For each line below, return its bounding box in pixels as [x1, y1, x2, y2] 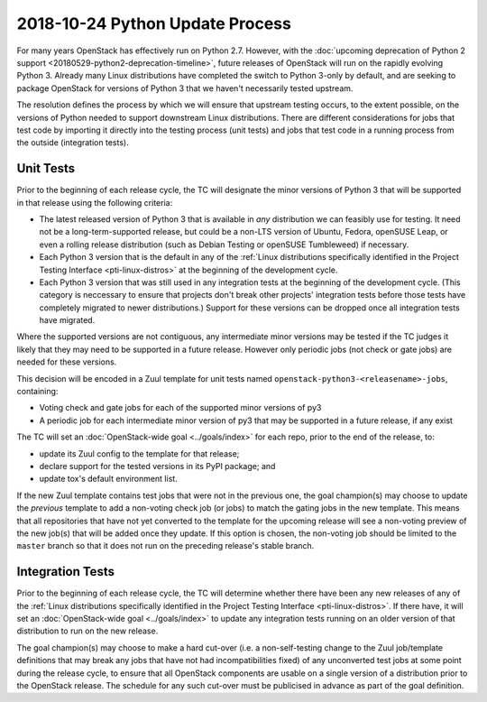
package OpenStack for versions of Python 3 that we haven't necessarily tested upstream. [16, 82, 354, 94]
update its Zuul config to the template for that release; [39, 448, 240, 459]
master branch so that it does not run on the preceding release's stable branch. [16, 540, 315, 551]
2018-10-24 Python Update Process [16, 14, 292, 33]
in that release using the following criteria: [16, 197, 173, 208]
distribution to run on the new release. [16, 625, 159, 636]
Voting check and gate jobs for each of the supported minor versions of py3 [39, 402, 322, 413]
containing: [16, 386, 59, 397]
